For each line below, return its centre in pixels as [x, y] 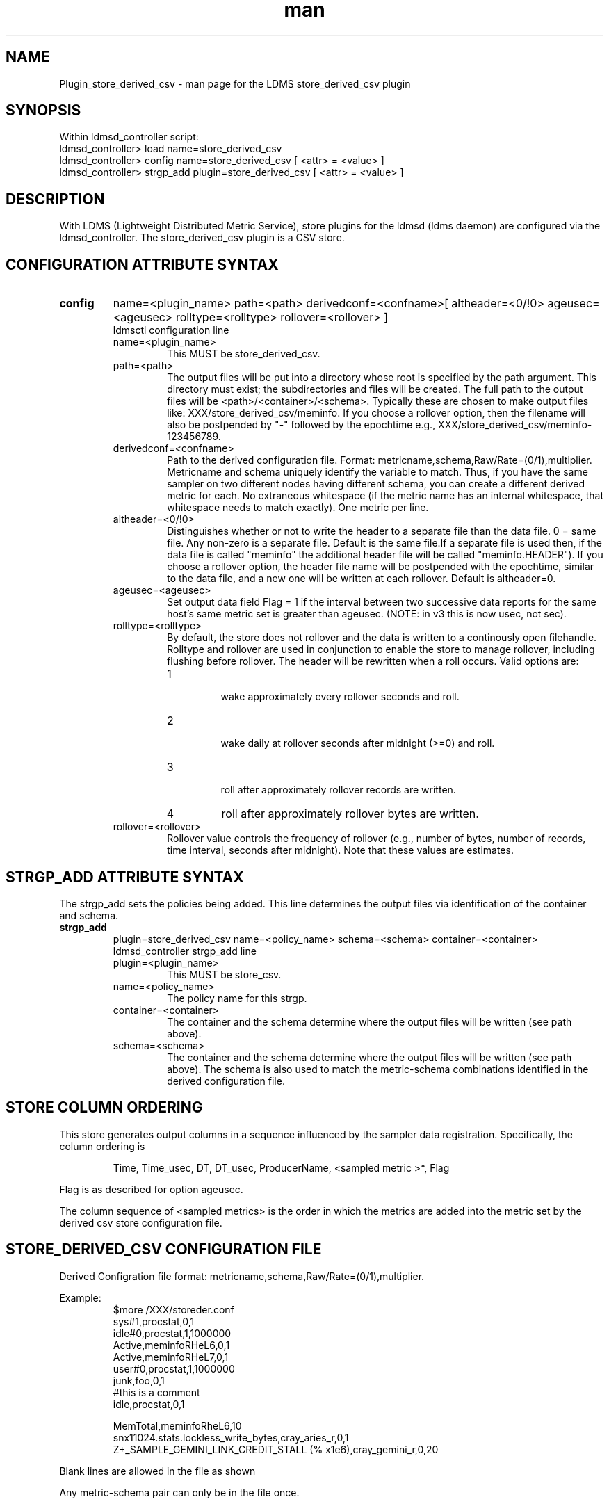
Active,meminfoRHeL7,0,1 [171, 1357]
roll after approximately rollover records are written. [338, 790]
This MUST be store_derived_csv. [244, 354]
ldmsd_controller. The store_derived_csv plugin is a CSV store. [202, 238]
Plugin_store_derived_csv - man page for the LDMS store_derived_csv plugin [235, 83]
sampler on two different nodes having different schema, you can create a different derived [376, 484]
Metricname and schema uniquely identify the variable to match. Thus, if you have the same [377, 472]
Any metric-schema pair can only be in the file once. [179, 1492]
